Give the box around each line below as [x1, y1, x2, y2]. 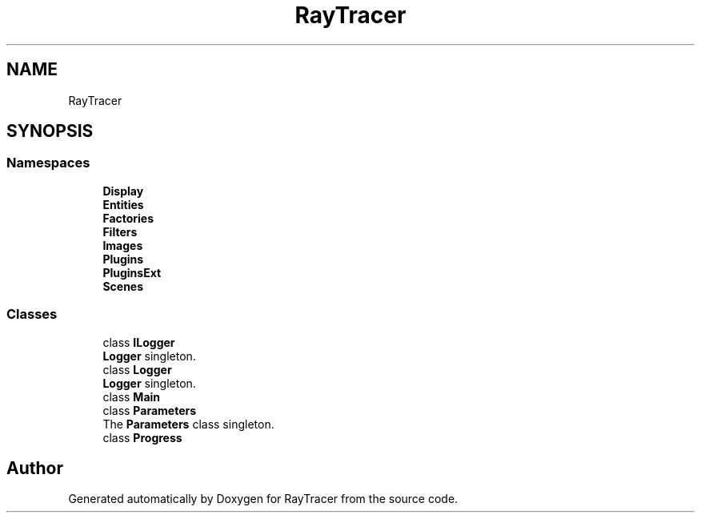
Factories [102, 211, 154, 225]
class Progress [102, 430, 182, 445]
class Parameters [102, 403, 197, 417]
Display [102, 183, 144, 198]
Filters [102, 224, 138, 239]
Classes [6, 306, 58, 323]
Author [6, 457, 63, 478]
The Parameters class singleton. [102, 416, 274, 431]
